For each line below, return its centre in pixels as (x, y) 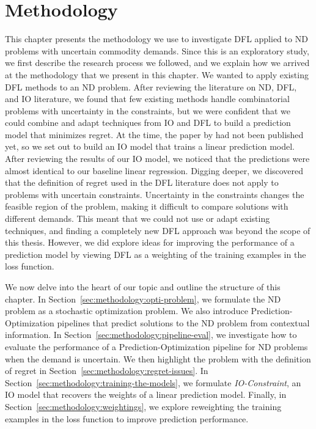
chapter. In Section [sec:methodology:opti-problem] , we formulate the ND (143, 299)
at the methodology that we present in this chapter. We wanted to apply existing (157, 74)
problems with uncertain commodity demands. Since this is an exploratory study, (157, 50)
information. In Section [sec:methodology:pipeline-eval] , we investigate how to (151, 335)
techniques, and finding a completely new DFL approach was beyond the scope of (158, 230)
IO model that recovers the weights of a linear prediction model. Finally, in (146, 394)
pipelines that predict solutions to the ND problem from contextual (183, 322)
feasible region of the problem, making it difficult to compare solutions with (147, 206)
